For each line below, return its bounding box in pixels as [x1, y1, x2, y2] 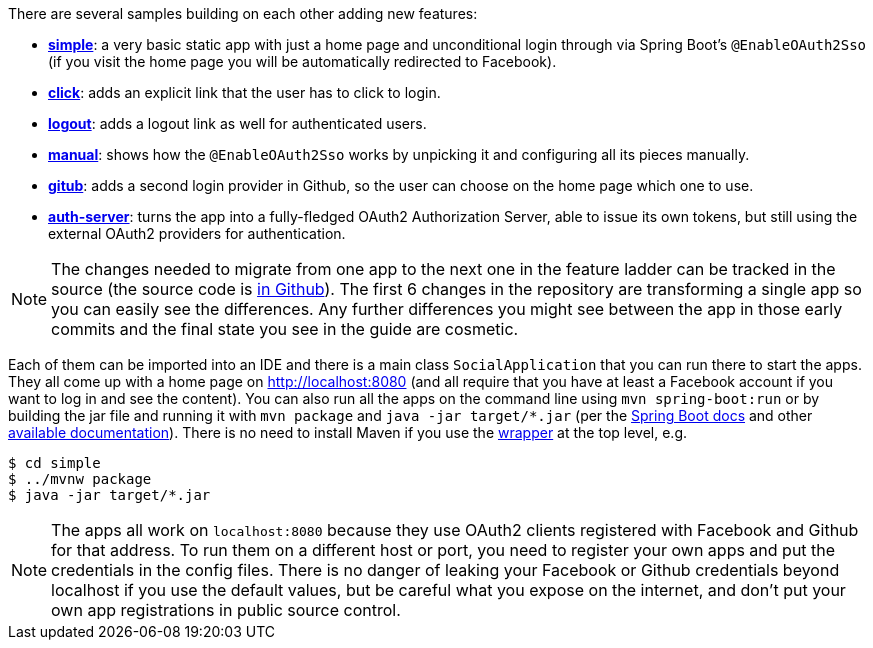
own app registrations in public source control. [51, 600, 401, 620]
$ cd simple [8, 455, 101, 471]
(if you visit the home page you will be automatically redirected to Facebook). [48, 53, 557, 70]
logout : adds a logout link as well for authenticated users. [48, 115, 427, 132]
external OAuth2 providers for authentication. [48, 225, 346, 242]
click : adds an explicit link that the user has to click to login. [48, 84, 441, 101]
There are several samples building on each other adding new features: [8, 5, 478, 22]
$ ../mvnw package [8, 471, 152, 487]
